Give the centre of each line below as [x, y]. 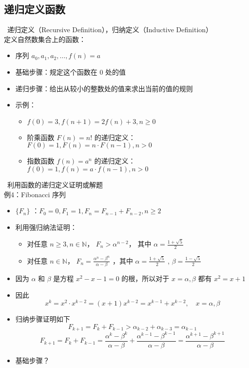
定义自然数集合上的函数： [45, 39]
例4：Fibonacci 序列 [35, 194]
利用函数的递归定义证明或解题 [55, 184]
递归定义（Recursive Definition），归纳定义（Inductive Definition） [110, 30]
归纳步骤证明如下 [43, 319]
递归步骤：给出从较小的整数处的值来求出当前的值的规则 [104, 88]
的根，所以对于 [145, 278]
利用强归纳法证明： [46, 227]
